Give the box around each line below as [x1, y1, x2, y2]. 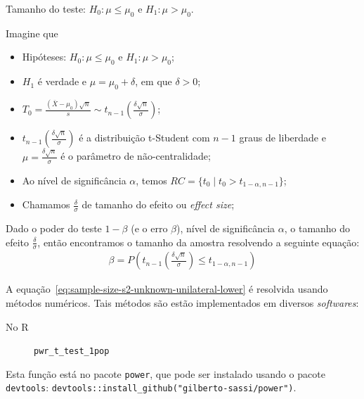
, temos [136, 172, 167, 187]
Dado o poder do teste [6, 220, 102, 235]
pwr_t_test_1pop [34, 346, 110, 357]
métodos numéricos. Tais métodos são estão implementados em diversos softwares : [6, 295, 359, 310]
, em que [135, 74, 172, 89]
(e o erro [131, 220, 168, 235]
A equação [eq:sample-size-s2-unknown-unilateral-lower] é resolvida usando [6, 281, 328, 296]
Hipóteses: [22, 49, 67, 64]
